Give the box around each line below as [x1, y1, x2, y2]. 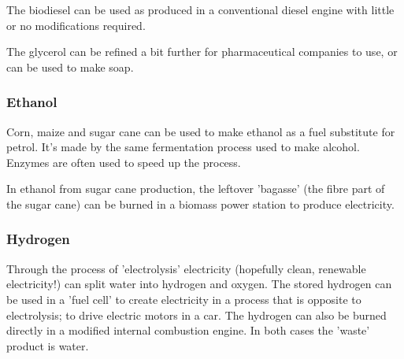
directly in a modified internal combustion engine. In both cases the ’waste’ [6, 322, 370, 339]
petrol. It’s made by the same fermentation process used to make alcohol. [6, 139, 360, 155]
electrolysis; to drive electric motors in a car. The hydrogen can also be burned [6, 306, 387, 323]
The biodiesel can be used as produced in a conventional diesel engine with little [6, 2, 395, 17]
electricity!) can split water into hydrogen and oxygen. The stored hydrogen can [6, 276, 392, 292]
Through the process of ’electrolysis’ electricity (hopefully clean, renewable [6, 260, 366, 276]
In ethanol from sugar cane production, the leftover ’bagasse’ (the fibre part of [6, 180, 385, 197]
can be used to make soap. [6, 58, 134, 75]
